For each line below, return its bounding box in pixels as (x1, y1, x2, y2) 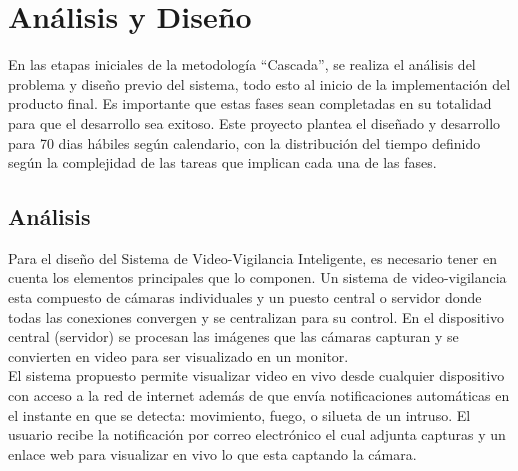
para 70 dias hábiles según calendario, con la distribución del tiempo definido (8, 132, 481, 153)
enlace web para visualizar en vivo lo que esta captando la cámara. (8, 443, 417, 464)
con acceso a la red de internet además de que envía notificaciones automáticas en (8, 385, 510, 406)
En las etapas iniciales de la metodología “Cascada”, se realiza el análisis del (8, 54, 476, 75)
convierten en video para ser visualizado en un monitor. (8, 345, 349, 366)
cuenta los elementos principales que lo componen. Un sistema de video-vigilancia (8, 267, 507, 288)
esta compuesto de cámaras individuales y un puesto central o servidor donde (8, 287, 482, 308)
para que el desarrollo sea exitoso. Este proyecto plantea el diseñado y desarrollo (8, 112, 501, 133)
